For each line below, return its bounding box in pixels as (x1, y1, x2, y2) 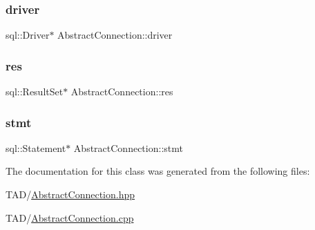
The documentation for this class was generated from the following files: (6, 164, 310, 178)
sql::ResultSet (6, 84, 64, 99)
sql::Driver (6, 28, 50, 42)
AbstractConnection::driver (57, 28, 173, 42)
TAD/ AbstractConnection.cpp (6, 210, 134, 224)
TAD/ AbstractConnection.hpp (6, 187, 135, 202)
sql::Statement (6, 140, 66, 155)
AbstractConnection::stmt (73, 140, 183, 155)
